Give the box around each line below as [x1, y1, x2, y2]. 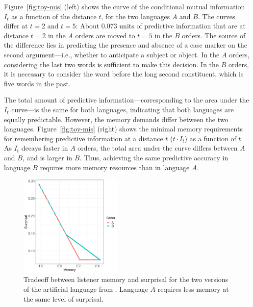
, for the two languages [101, 11, 170, 21]
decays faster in [21, 143, 68, 153]
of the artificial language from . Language [24, 284, 148, 294]
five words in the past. [4, 78, 71, 88]
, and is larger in [22, 152, 73, 162]
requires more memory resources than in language [40, 162, 190, 172]
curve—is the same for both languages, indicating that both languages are [11, 104, 234, 114]
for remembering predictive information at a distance [4, 133, 163, 143]
